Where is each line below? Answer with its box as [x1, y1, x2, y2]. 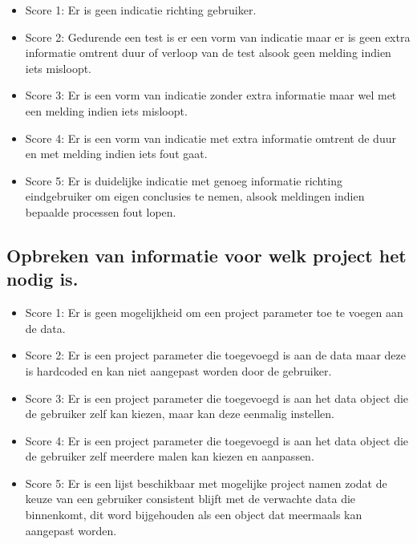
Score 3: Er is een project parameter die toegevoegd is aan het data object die [25, 389, 409, 406]
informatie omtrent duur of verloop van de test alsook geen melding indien [25, 44, 391, 61]
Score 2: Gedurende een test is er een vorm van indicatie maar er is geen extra [25, 28, 411, 45]
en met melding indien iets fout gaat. [25, 145, 208, 162]
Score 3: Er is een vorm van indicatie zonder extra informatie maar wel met [25, 87, 397, 104]
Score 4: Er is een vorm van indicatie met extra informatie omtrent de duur [25, 129, 396, 146]
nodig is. [6, 266, 79, 291]
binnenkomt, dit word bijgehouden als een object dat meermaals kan [25, 506, 362, 523]
